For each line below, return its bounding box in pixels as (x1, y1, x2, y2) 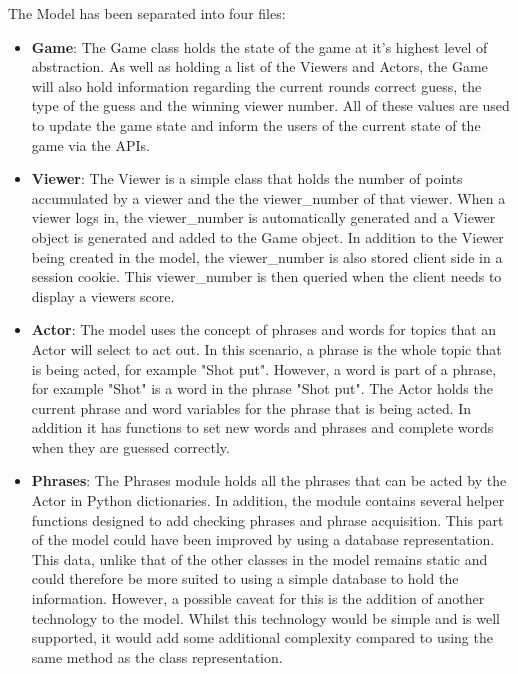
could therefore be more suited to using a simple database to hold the (31, 568, 459, 589)
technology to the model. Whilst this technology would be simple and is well (31, 607, 500, 628)
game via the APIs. (31, 134, 150, 155)
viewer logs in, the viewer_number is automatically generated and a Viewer (31, 207, 496, 228)
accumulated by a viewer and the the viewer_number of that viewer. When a (31, 187, 506, 208)
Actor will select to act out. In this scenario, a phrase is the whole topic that (31, 338, 502, 359)
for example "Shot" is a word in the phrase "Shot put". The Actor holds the (31, 378, 493, 399)
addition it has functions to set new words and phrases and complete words (31, 417, 494, 438)
